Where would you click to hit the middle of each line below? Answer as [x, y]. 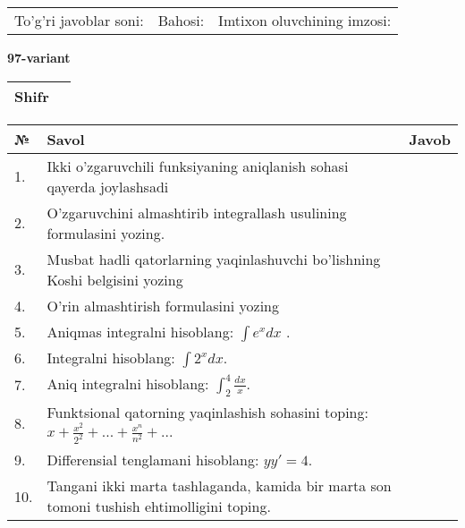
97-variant [39, 57]
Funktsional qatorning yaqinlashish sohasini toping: [207, 412]
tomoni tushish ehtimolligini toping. [159, 507]
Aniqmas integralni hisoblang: [140, 331]
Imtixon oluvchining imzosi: [305, 20]
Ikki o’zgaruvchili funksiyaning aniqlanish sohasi [198, 166]
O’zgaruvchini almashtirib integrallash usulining [197, 212]
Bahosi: [181, 20]
